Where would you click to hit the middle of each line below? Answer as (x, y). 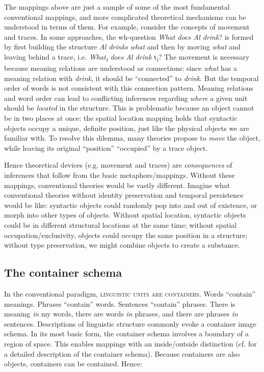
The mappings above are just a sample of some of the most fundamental (117, 7)
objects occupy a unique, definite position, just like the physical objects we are (127, 128)
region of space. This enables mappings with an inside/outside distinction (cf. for (130, 343)
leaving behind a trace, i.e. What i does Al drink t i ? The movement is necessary (127, 57)
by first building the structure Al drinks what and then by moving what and (122, 47)
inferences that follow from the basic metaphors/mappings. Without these (120, 175)
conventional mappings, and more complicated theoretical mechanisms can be (125, 17)
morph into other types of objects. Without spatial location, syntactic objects (125, 215)
